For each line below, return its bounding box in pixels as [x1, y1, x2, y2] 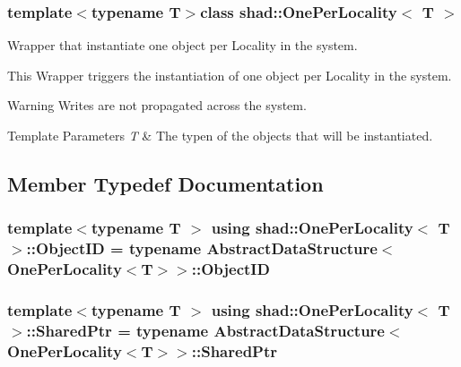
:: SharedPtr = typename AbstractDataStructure [26, 319, 385, 341]
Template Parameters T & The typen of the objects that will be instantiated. [7, 126, 433, 144]
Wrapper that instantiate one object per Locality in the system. [7, 36, 358, 55]
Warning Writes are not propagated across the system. [7, 96, 307, 115]
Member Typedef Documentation [7, 169, 324, 197]
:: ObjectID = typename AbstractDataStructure [26, 237, 378, 260]
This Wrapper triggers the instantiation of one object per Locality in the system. [7, 65, 452, 84]
